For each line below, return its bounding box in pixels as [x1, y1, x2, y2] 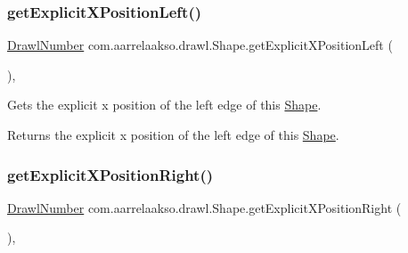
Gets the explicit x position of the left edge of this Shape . [7, 95, 322, 114]
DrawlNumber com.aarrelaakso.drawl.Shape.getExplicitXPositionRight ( [7, 198, 402, 216]
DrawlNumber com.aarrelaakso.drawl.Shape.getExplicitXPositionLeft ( [7, 36, 393, 54]
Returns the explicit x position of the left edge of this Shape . [7, 126, 339, 143]
